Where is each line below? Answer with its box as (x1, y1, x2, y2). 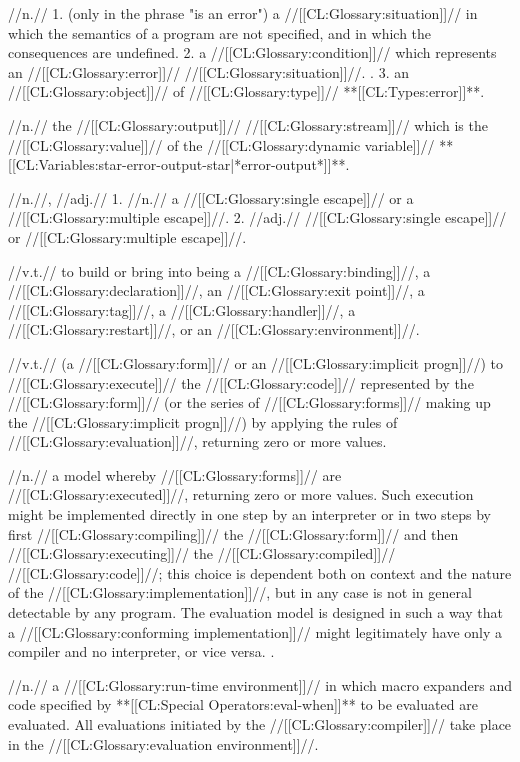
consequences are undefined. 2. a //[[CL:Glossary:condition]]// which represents (8, 42, 497, 63)
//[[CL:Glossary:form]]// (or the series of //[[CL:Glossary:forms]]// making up (8, 392, 491, 413)
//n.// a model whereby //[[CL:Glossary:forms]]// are (8, 464, 342, 485)
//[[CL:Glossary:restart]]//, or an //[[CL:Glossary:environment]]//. (8, 319, 420, 340)
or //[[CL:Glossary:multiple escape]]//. (8, 226, 247, 247)
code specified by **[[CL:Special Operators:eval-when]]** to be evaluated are (8, 694, 478, 715)
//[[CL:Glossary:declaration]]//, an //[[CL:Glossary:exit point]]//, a (8, 280, 425, 301)
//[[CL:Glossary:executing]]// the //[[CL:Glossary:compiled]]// (8, 543, 396, 564)
